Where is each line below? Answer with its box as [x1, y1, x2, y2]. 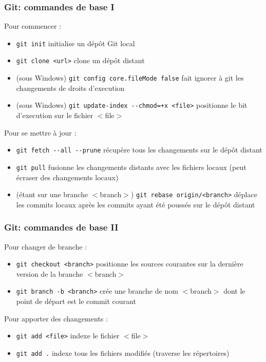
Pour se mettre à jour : [4, 127, 77, 138]
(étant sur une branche [16, 189, 88, 200]
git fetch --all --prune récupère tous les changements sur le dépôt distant [16, 144, 262, 155]
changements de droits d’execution [16, 82, 125, 93]
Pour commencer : [4, 21, 62, 31]
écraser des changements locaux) [16, 172, 119, 182]
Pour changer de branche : [4, 241, 87, 252]
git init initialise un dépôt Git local [16, 37, 135, 48]
